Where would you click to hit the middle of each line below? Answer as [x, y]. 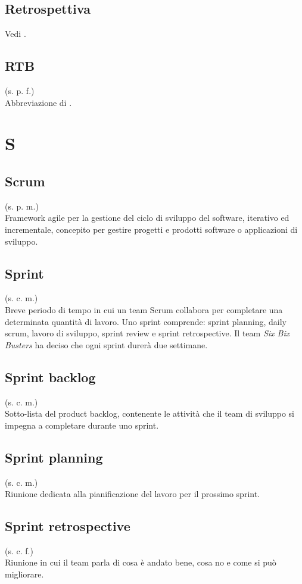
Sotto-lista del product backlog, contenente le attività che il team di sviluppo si [150, 413]
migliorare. [24, 574]
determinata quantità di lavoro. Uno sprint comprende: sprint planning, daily [146, 321]
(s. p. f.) [20, 90]
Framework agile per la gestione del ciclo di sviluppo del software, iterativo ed [147, 218]
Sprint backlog [50, 377]
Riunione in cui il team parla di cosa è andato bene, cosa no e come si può [141, 562]
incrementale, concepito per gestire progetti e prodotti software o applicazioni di [151, 229]
